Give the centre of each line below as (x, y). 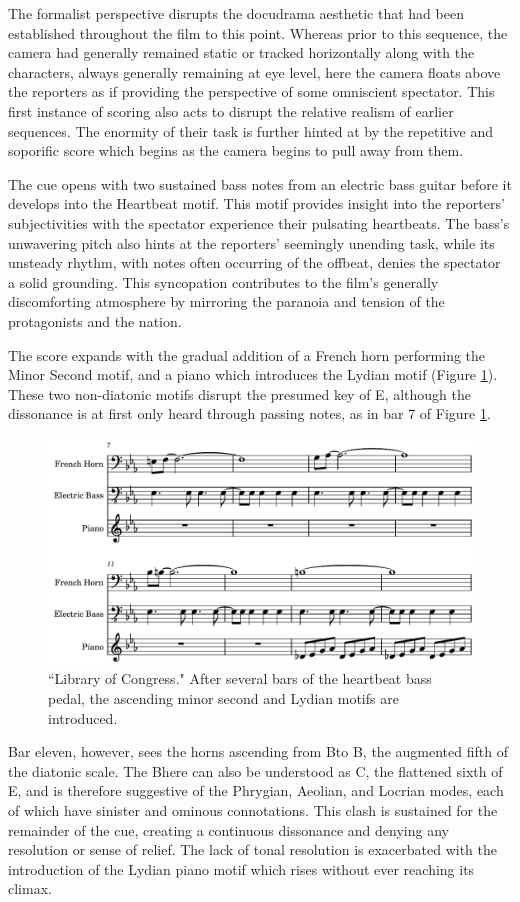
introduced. (83, 717)
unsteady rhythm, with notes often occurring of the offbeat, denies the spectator (254, 262)
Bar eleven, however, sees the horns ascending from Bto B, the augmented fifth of (258, 751)
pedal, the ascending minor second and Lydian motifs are (223, 697)
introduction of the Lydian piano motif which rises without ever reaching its (241, 868)
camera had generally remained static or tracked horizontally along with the (241, 52)
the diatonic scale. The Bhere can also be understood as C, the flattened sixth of (255, 770)
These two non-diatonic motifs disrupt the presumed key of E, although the (239, 393)
